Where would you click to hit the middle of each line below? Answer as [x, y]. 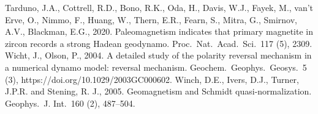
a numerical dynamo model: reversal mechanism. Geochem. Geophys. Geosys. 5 [156, 67]
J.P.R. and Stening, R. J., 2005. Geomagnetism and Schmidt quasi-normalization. [158, 91]
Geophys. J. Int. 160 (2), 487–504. [70, 103]
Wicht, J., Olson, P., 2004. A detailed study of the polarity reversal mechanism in [158, 55]
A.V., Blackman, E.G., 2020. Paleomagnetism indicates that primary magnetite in [159, 31]
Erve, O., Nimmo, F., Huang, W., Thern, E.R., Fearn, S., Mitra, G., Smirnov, [151, 19]
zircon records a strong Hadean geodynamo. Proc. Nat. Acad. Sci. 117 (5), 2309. [159, 43]
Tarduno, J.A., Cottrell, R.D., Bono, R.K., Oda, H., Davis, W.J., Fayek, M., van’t [159, 7]
